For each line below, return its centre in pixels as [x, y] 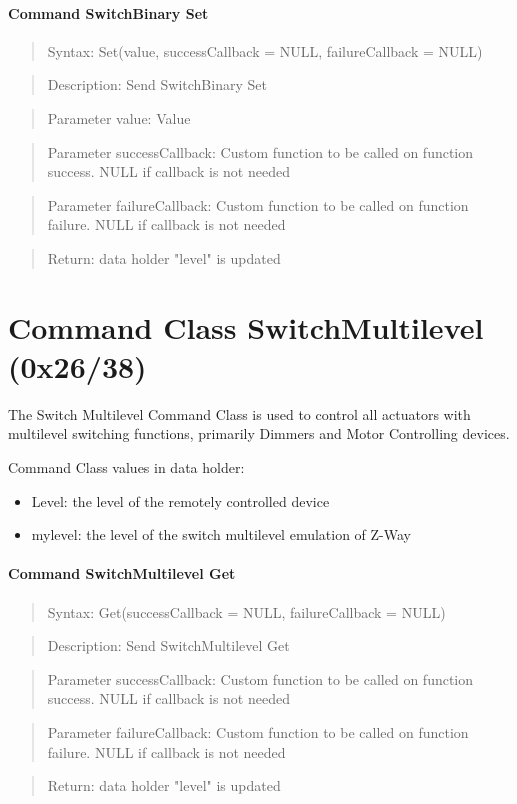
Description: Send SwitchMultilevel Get [168, 645]
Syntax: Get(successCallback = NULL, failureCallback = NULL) [246, 611]
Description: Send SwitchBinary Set [157, 84]
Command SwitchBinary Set [108, 12]
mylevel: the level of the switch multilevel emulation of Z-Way [221, 534]
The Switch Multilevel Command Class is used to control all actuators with [239, 413]
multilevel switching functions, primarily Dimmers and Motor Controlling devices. [259, 433]
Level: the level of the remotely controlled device [180, 500]
